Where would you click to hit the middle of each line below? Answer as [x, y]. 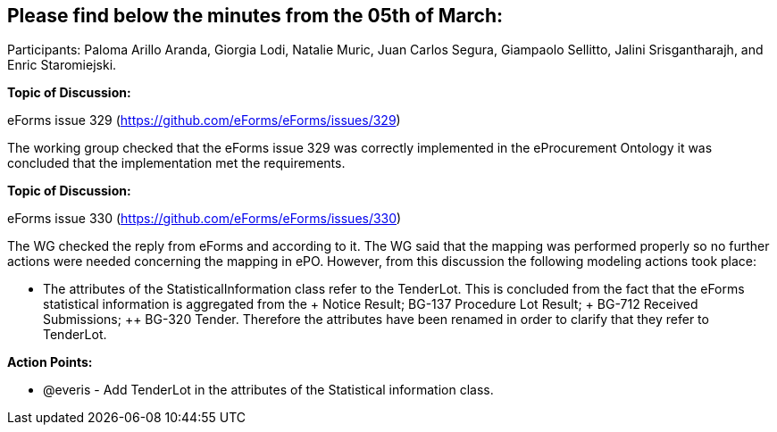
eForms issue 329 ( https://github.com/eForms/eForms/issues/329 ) [204, 120]
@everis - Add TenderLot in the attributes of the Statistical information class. [268, 390]
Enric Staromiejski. [62, 65]
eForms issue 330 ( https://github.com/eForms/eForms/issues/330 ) [205, 219]
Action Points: [50, 362]
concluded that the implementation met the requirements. [176, 163]
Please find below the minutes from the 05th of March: [255, 16]
